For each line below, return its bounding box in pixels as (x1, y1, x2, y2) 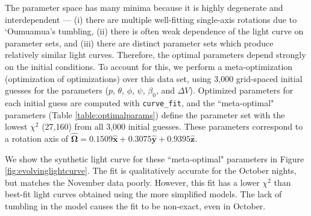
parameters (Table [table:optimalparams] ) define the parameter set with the (5, 108, 285, 121)
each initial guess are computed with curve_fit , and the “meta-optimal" (5, 96, 274, 109)
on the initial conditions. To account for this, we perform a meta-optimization (5, 60, 293, 72)
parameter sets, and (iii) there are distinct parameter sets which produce (5, 36, 274, 49)
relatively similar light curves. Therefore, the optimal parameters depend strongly (5, 48, 306, 61)
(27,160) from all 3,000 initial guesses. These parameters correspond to (42, 120, 303, 133)
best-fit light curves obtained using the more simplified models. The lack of (5, 188, 282, 200)
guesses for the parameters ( (5, 84, 108, 97)
